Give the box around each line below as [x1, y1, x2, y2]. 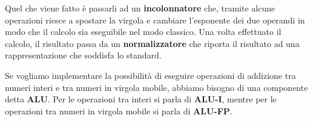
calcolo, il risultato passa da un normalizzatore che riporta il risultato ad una [5, 37, 300, 49]
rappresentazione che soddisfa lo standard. [5, 49, 162, 61]
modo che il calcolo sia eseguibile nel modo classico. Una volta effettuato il [5, 25, 282, 38]
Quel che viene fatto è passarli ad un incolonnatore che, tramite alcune [5, 2, 275, 14]
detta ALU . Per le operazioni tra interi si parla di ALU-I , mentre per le [5, 93, 277, 105]
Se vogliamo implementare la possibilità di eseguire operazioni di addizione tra [5, 69, 296, 81]
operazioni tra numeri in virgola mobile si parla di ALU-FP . [5, 104, 232, 117]
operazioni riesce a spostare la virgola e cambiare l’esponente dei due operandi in [5, 13, 305, 26]
